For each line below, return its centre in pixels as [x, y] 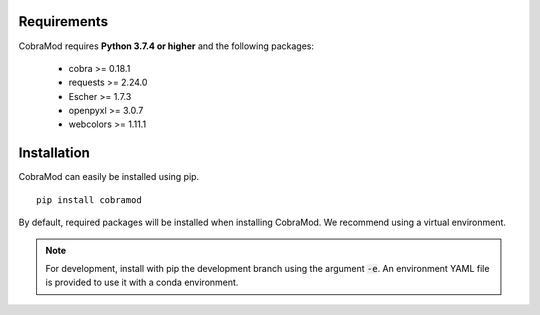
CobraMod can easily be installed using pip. [109, 177]
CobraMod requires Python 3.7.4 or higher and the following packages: [166, 46]
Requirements [63, 21]
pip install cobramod [89, 199]
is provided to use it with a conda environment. [142, 282]
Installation [54, 153]
